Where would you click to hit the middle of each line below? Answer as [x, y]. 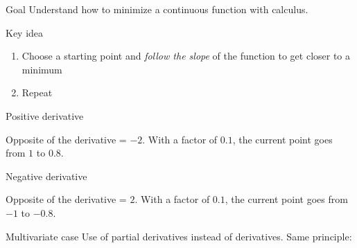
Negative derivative [46, 176]
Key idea [25, 32]
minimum [42, 69]
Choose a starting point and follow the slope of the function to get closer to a [186, 56]
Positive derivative [45, 115]
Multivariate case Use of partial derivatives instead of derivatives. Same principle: [179, 236]
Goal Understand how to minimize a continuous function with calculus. [157, 9]
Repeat [37, 92]
